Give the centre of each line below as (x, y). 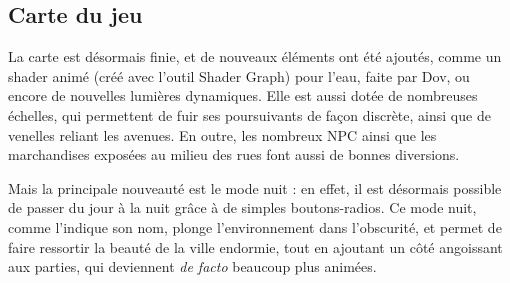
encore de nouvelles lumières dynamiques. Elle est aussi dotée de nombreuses (243, 95)
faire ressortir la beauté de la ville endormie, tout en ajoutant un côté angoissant (255, 246)
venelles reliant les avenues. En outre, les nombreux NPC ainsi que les (222, 134)
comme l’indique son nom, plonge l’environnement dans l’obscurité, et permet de (255, 226)
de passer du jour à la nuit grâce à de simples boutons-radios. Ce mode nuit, (242, 207)
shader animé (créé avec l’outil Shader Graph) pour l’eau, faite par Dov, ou (239, 75)
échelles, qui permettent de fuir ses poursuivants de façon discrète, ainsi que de (249, 114)
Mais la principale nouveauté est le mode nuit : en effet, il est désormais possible (255, 187)
